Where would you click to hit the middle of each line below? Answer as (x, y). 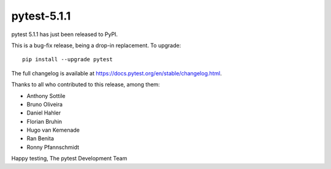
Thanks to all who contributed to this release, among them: (86, 85)
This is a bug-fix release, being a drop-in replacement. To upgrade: (96, 45)
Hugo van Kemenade (53, 130)
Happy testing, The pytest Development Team (69, 159)
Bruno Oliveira (45, 104)
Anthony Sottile (46, 96)
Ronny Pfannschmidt (53, 147)
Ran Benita (40, 138)
